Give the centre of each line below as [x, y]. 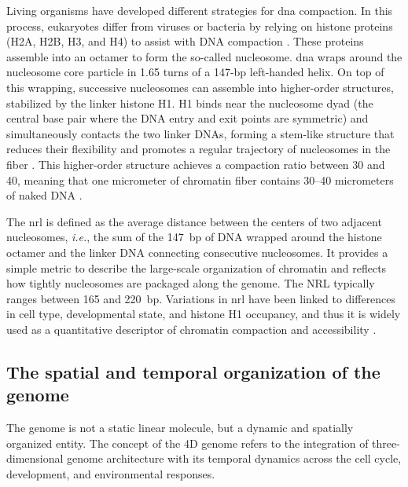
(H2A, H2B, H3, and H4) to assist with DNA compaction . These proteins [185, 41]
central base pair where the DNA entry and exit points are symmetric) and [187, 118]
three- [386, 443]
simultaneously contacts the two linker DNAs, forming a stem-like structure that [200, 133]
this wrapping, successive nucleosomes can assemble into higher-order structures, [200, 87]
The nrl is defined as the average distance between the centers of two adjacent [194, 221]
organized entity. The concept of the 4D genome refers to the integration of [187, 443]
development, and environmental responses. [111, 473]
